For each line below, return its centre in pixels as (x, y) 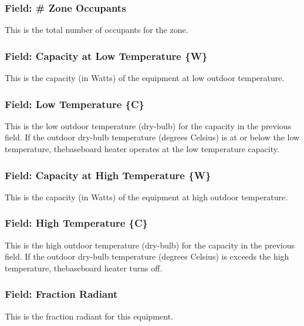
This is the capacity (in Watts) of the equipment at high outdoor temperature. (146, 196)
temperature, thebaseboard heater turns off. (84, 268)
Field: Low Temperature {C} (75, 104)
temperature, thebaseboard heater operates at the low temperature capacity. (142, 149)
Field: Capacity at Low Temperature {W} (106, 56)
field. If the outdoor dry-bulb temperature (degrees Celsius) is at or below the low (152, 137)
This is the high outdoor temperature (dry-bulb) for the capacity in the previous (150, 245)
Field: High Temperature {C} (77, 223)
